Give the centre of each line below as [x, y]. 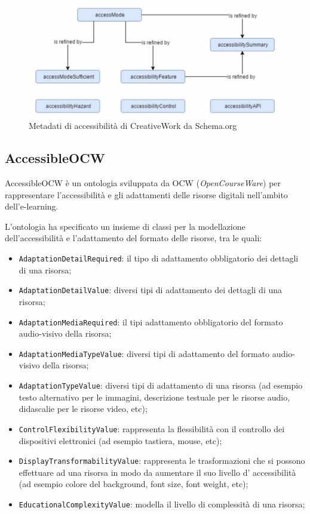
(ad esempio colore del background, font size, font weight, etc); [133, 484]
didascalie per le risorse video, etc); [83, 409]
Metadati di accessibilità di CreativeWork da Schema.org [133, 126]
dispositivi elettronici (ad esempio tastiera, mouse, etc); [120, 440]
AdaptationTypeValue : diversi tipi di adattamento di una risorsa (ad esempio [161, 385]
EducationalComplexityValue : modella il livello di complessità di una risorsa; [162, 504]
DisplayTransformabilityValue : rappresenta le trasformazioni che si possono [162, 461]
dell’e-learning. [32, 206]
